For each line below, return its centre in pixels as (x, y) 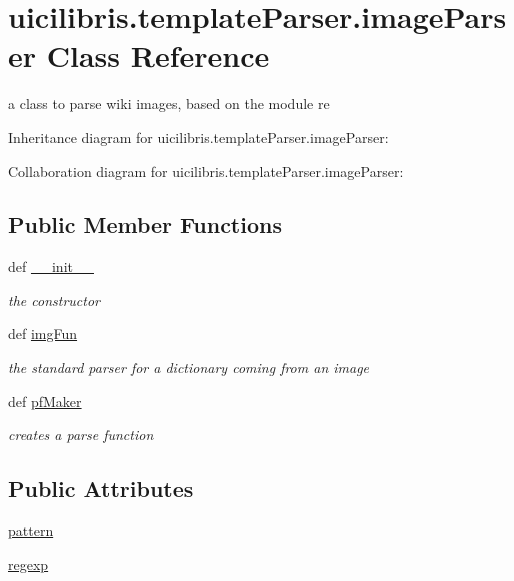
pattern (31, 530)
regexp (28, 563)
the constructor (54, 299)
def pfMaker (45, 400)
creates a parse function (81, 434)
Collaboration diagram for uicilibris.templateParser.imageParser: (206, 170)
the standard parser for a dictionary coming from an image (189, 367)
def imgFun (43, 333)
